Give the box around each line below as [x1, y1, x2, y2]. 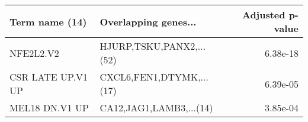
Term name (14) [9, 14, 87, 28]
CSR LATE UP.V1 [9, 70, 88, 84]
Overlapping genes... [100, 14, 197, 28]
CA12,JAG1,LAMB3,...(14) [100, 101, 213, 114]
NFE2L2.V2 [9, 46, 59, 60]
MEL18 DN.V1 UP [9, 101, 89, 114]
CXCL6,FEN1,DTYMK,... [100, 70, 208, 84]
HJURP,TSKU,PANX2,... [100, 39, 206, 53]
